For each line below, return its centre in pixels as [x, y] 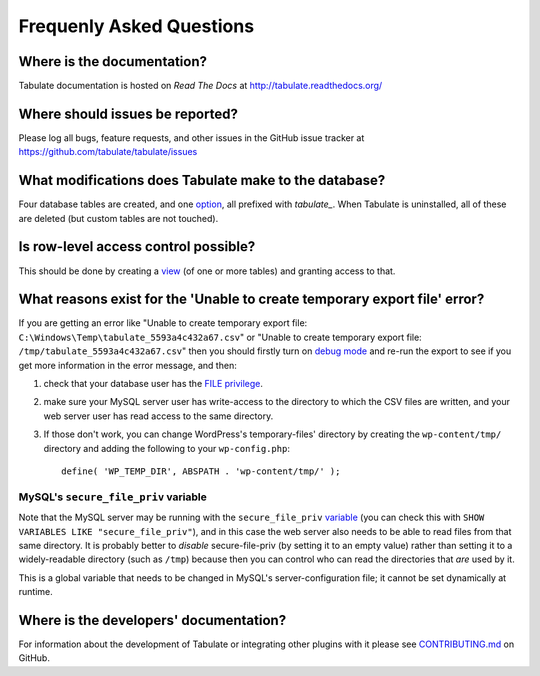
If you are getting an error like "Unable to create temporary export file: [163, 323]
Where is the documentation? [112, 61]
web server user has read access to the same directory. [158, 416]
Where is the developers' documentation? [152, 620]
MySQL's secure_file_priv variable [112, 497]
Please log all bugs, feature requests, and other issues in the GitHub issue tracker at [191, 137]
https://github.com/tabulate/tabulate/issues [108, 152]
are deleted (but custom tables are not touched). [118, 218]
